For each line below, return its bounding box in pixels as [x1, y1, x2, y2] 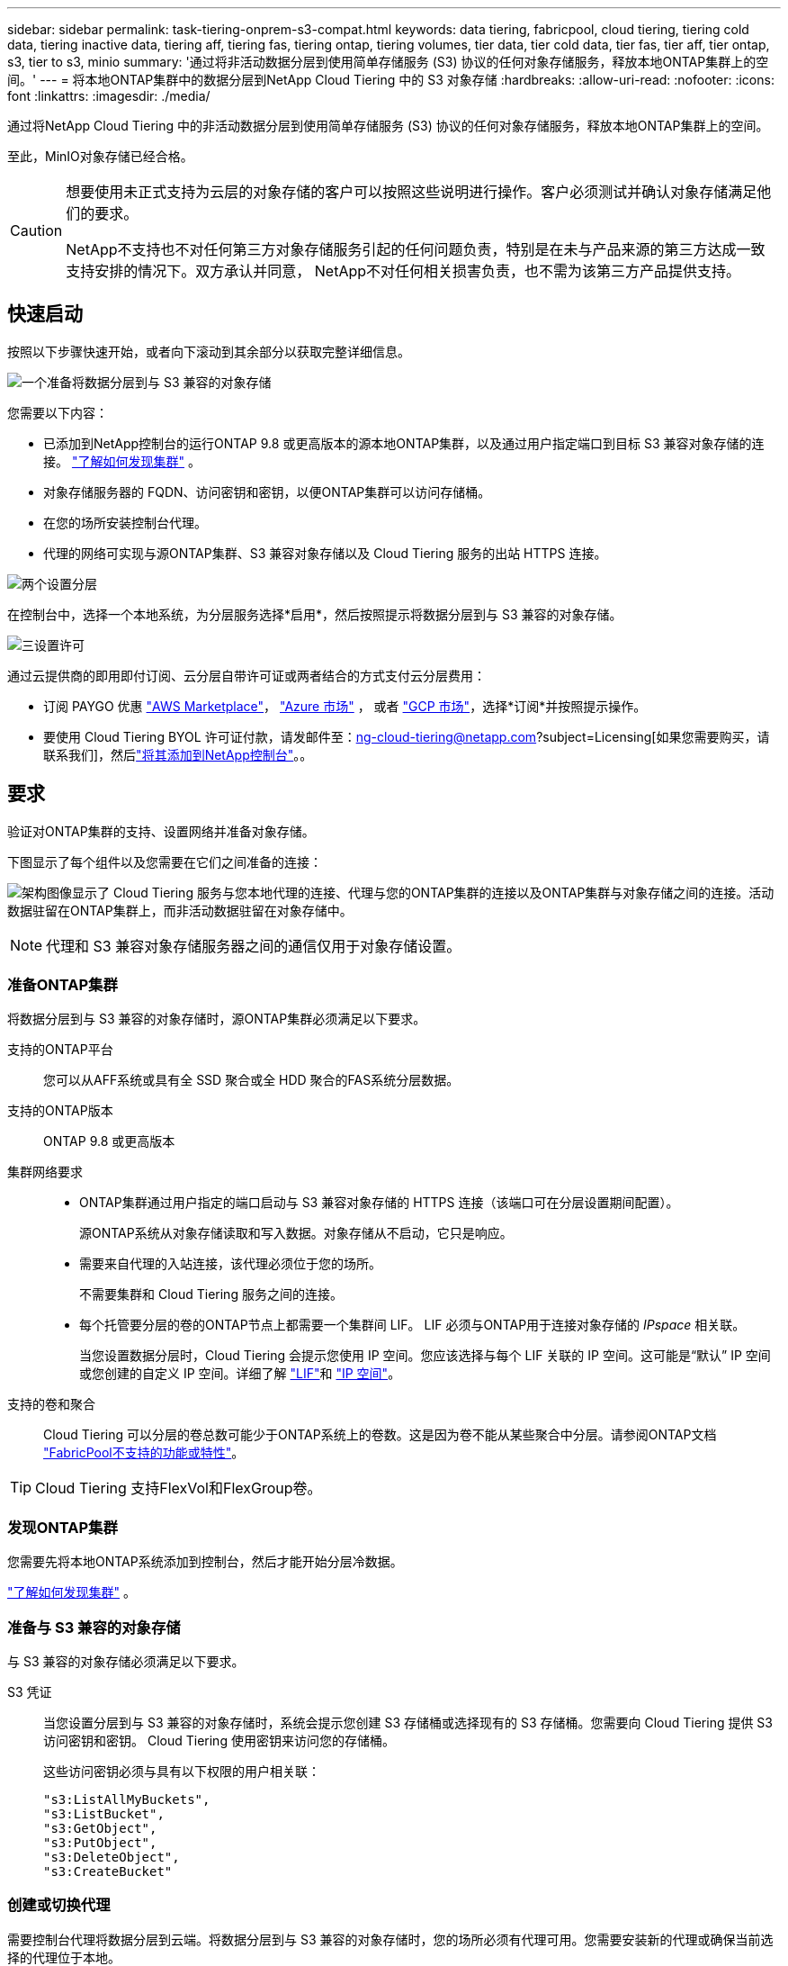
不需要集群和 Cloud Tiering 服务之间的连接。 [79, 1286, 343, 1303]
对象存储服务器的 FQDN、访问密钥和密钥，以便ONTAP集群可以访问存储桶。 [43, 483, 491, 500]
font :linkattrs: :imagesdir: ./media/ [7, 88, 210, 104]
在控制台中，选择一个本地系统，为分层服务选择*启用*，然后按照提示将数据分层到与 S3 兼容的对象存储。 [7, 606, 622, 622]
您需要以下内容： [7, 404, 108, 420]
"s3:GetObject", [43, 1820, 157, 1835]
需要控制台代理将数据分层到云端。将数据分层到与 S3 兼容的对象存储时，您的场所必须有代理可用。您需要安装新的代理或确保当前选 [7, 1931, 774, 1947]
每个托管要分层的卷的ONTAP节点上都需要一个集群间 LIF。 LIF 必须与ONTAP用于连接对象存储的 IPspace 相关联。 [79, 1317, 746, 1333]
